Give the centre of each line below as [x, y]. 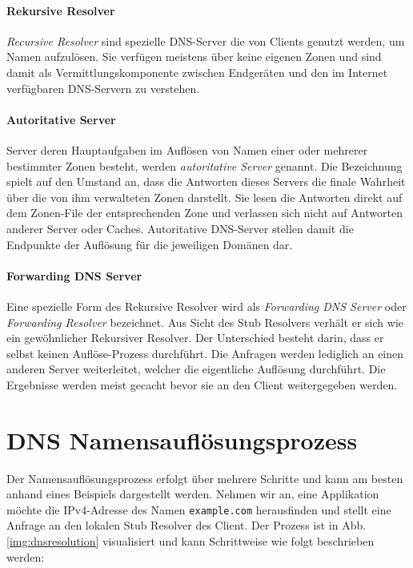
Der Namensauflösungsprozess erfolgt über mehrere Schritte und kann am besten [205, 478]
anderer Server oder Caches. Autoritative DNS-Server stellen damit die [180, 228]
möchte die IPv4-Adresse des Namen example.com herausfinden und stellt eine [199, 509]
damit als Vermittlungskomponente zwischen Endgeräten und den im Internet [197, 72]
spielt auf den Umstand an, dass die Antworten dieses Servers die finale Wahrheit [206, 181]
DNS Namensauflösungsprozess [182, 439]
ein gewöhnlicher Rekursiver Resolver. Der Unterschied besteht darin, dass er [195, 338]
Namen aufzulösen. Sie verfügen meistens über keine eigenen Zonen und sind [194, 56]
